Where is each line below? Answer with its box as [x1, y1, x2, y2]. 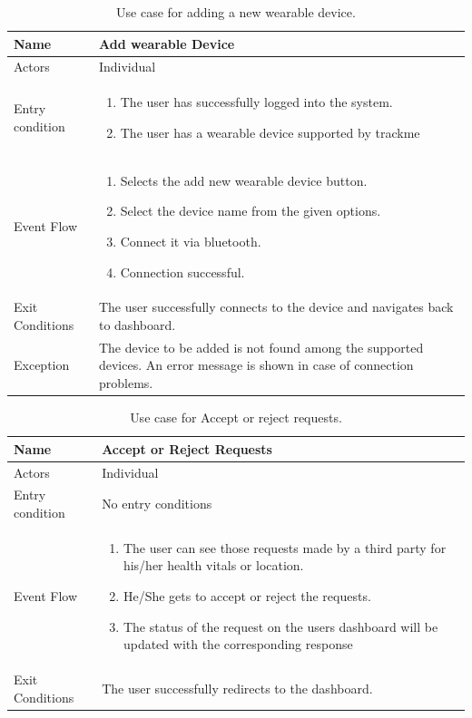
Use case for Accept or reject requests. [130, 408, 342, 427]
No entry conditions [102, 494, 212, 513]
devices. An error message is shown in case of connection [98, 355, 414, 374]
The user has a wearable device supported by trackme [120, 122, 420, 141]
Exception [14, 355, 70, 374]
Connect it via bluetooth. [120, 231, 261, 250]
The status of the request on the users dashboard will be [123, 616, 438, 636]
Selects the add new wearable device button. [120, 170, 368, 189]
